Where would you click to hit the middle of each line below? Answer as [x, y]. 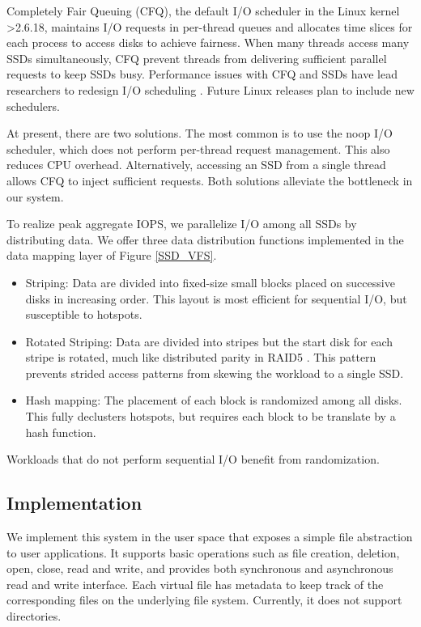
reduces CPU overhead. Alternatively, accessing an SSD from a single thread [196, 165]
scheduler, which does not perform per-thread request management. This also [198, 148]
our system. [35, 196]
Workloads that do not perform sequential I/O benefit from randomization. [193, 459]
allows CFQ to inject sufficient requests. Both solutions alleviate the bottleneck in [210, 180]
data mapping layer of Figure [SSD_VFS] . [112, 255]
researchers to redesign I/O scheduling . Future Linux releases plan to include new [210, 89]
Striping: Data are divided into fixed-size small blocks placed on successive [210, 282]
